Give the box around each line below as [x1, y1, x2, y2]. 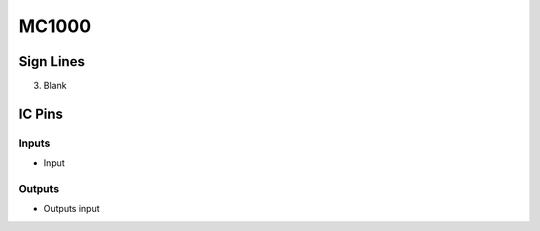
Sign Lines [18, 53, 85, 70]
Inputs [18, 136, 51, 150]
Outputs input [43, 203, 100, 215]
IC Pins [18, 105, 64, 122]
